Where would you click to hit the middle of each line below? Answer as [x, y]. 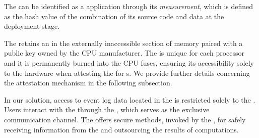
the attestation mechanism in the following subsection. [88, 83]
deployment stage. [32, 26]
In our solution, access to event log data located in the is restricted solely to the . [130, 99]
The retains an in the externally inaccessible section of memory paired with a [123, 43]
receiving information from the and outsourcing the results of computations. [121, 129]
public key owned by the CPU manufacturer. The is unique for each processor [124, 53]
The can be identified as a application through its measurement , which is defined [129, 6]
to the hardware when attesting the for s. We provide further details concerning [127, 73]
